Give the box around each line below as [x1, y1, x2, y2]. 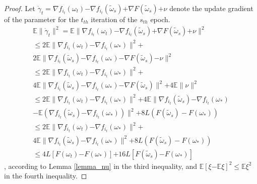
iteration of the [91, 14, 138, 24]
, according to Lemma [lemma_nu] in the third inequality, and [4, 160, 197, 171]
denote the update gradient [169, 3, 253, 13]
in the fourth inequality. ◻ [4, 170, 87, 181]
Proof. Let [4, 3, 35, 13]
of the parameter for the [4, 14, 79, 24]
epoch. [150, 14, 170, 24]
